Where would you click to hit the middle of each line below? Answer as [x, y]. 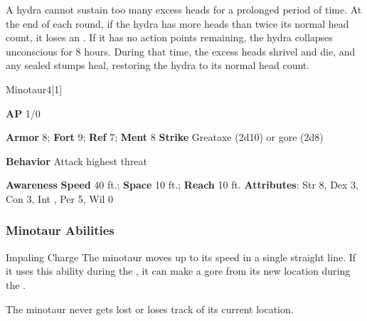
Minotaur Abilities [60, 230]
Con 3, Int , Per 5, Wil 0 [60, 198]
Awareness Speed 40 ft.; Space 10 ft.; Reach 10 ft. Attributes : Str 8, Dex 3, [182, 185]
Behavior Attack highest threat [77, 160]
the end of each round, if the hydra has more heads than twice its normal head [177, 23]
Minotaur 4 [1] [34, 89]
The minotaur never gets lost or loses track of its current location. [150, 309]
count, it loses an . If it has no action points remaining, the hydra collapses [169, 37]
